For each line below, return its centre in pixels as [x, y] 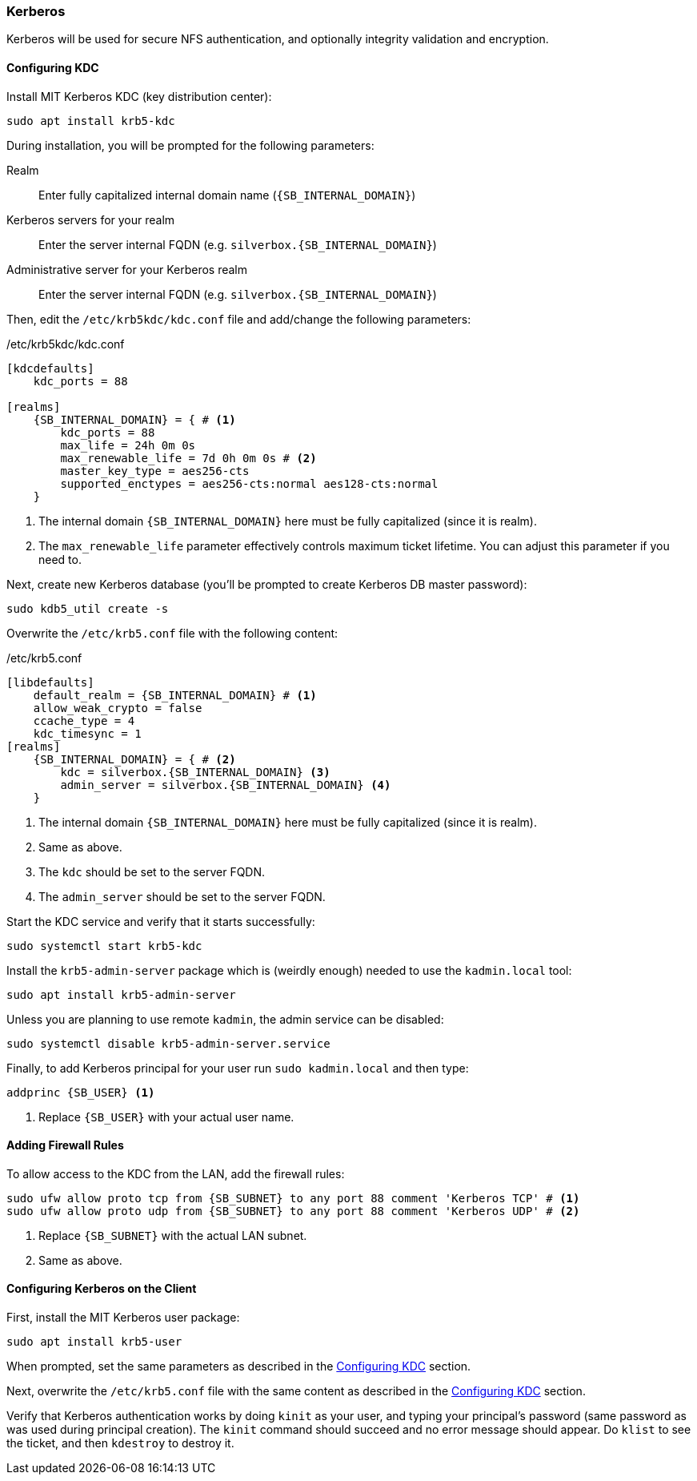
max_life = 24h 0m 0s [128, 445]
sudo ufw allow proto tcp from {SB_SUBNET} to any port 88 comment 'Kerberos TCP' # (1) [293, 1198]
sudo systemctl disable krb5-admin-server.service [168, 1043]
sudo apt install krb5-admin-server [121, 994]
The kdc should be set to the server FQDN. [152, 871]
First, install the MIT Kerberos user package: [123, 1318]
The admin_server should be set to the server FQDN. [182, 896]
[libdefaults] [50, 682]
